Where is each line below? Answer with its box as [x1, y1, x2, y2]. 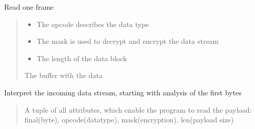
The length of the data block [36, 53, 127, 63]
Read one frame [4, 2, 54, 12]
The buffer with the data [24, 70, 103, 81]
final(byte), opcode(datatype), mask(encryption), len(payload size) [24, 114, 234, 125]
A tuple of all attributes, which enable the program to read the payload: [24, 104, 252, 115]
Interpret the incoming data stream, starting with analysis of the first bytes [4, 87, 242, 97]
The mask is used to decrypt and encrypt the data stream [36, 36, 219, 46]
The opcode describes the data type [36, 18, 149, 29]
